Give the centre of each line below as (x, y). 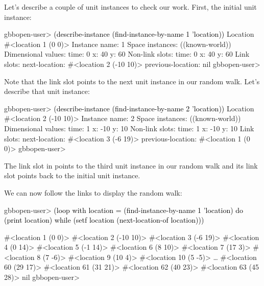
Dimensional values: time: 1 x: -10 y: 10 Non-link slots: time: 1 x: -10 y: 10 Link (129, 128)
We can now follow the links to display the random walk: (93, 192)
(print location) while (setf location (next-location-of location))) (104, 220)
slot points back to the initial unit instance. (72, 175)
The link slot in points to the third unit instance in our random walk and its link (131, 165)
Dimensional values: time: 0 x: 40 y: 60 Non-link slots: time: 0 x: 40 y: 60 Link (127, 54)
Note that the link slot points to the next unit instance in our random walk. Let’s (132, 81)
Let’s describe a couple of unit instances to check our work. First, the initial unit (130, 7)
